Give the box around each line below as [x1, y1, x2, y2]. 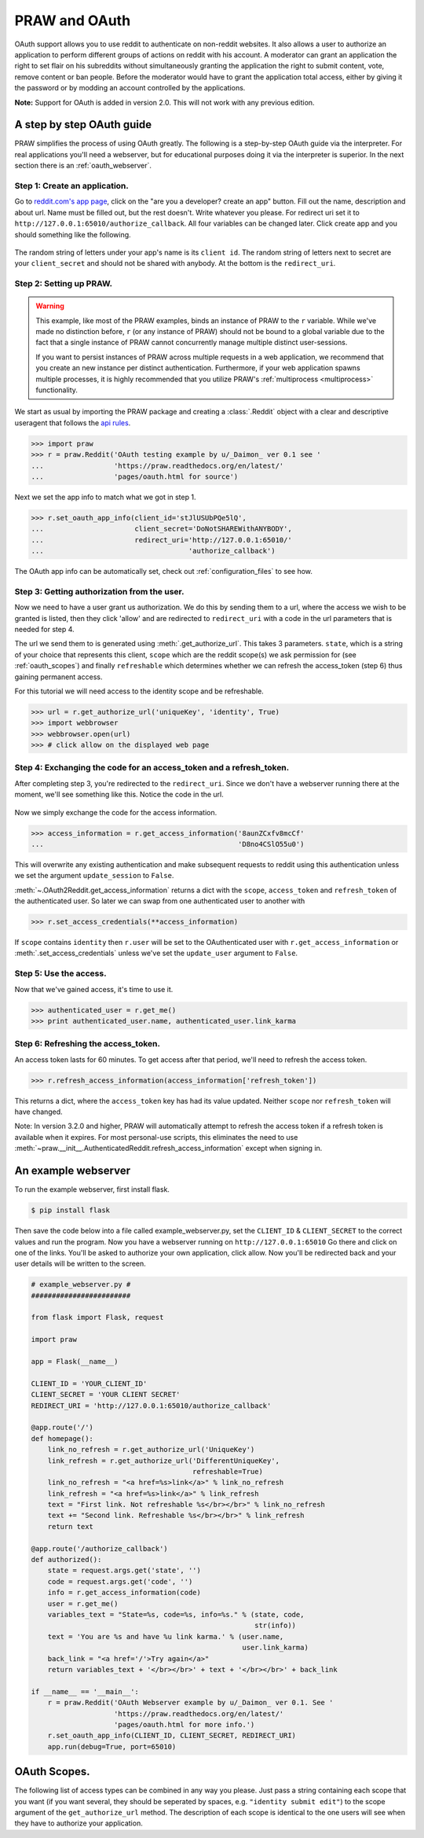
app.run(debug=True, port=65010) [47, 1742, 177, 1751]
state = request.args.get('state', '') [47, 1566, 202, 1575]
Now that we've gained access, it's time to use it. [14, 984, 174, 994]
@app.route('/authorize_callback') [31, 1544, 168, 1553]
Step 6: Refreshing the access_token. [14, 1038, 161, 1049]
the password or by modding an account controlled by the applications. [14, 83, 246, 93]
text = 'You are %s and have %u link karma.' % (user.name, [47, 1632, 284, 1641]
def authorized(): [31, 1555, 102, 1564]
